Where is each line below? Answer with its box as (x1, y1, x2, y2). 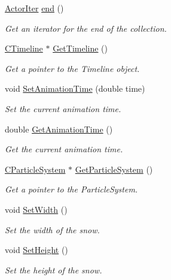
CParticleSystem (5, 162, 66, 175)
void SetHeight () (5, 243, 68, 256)
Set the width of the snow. (5, 223, 100, 236)
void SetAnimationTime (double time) (5, 82, 145, 95)
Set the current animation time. (5, 102, 121, 115)
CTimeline (5, 42, 43, 55)
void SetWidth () (5, 203, 68, 215)
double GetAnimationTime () (5, 122, 113, 135)
